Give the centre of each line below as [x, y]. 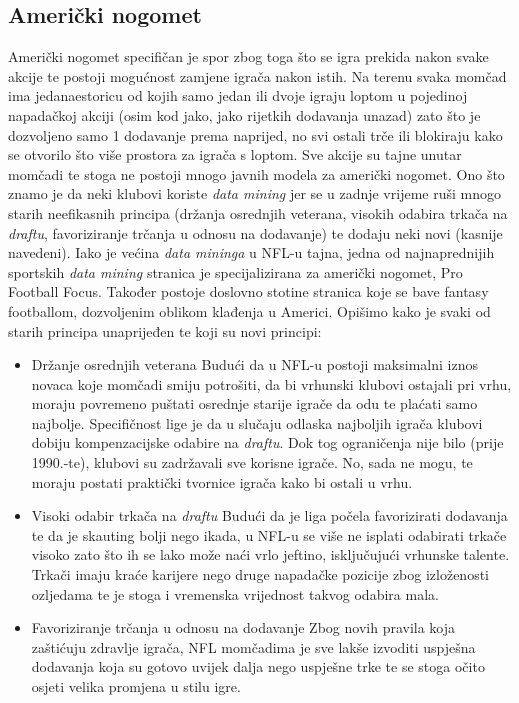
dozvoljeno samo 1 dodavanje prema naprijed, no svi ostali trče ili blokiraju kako [255, 134]
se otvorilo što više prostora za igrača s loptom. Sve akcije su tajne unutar [235, 154]
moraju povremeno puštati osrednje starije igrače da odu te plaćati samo [254, 403]
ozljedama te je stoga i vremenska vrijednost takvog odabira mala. [235, 593]
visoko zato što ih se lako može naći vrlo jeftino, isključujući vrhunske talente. [270, 554]
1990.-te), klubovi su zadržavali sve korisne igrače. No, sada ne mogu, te [252, 462]
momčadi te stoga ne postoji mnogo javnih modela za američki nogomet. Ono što [256, 173]
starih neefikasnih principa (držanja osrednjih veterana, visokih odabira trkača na [258, 212]
